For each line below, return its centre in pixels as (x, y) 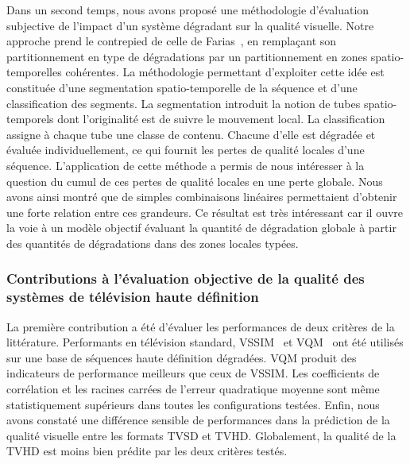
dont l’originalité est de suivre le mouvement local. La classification (221, 119)
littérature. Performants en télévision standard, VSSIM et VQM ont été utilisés (205, 342)
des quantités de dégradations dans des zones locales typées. (153, 243)
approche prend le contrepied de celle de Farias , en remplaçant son (172, 41)
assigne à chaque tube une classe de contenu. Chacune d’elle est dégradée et (191, 134)
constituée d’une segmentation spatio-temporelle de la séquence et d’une (182, 87)
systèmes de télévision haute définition (133, 297)
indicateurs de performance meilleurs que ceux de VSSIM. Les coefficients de (193, 373)
